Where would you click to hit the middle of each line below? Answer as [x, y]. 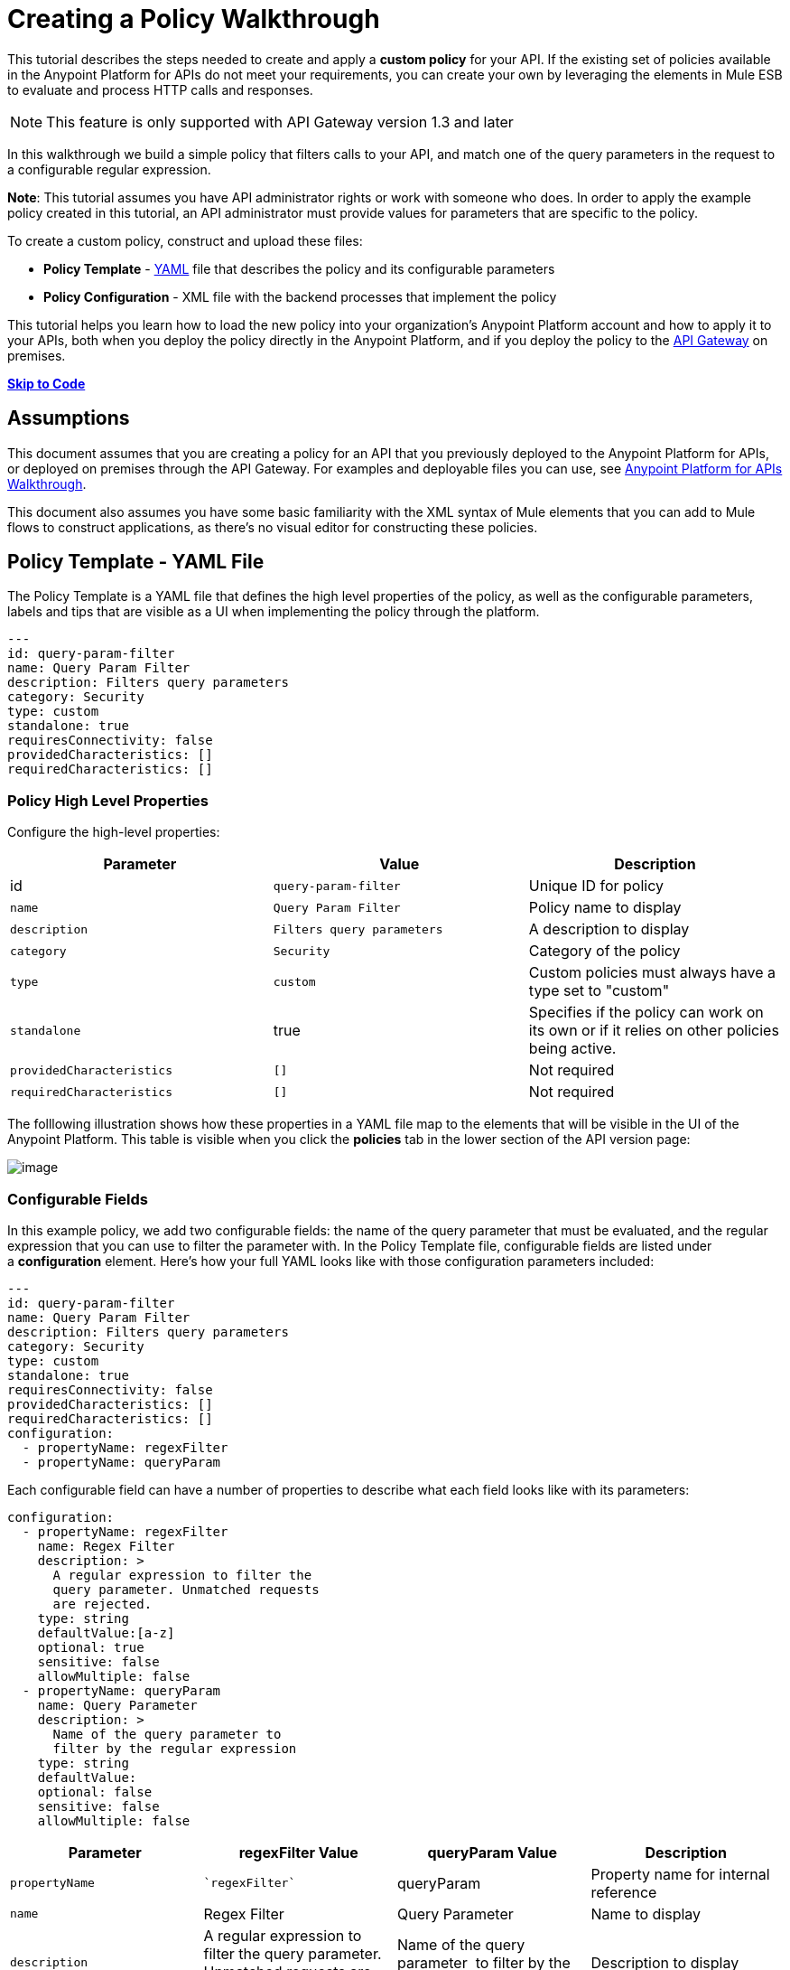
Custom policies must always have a [652, 973]
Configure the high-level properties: [114, 832]
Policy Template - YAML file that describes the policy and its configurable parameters [299, 268]
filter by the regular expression [175, 1748]
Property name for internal [680, 1874]
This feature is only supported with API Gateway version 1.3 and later [280, 122]
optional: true [91, 1647]
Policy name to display [605, 908]
